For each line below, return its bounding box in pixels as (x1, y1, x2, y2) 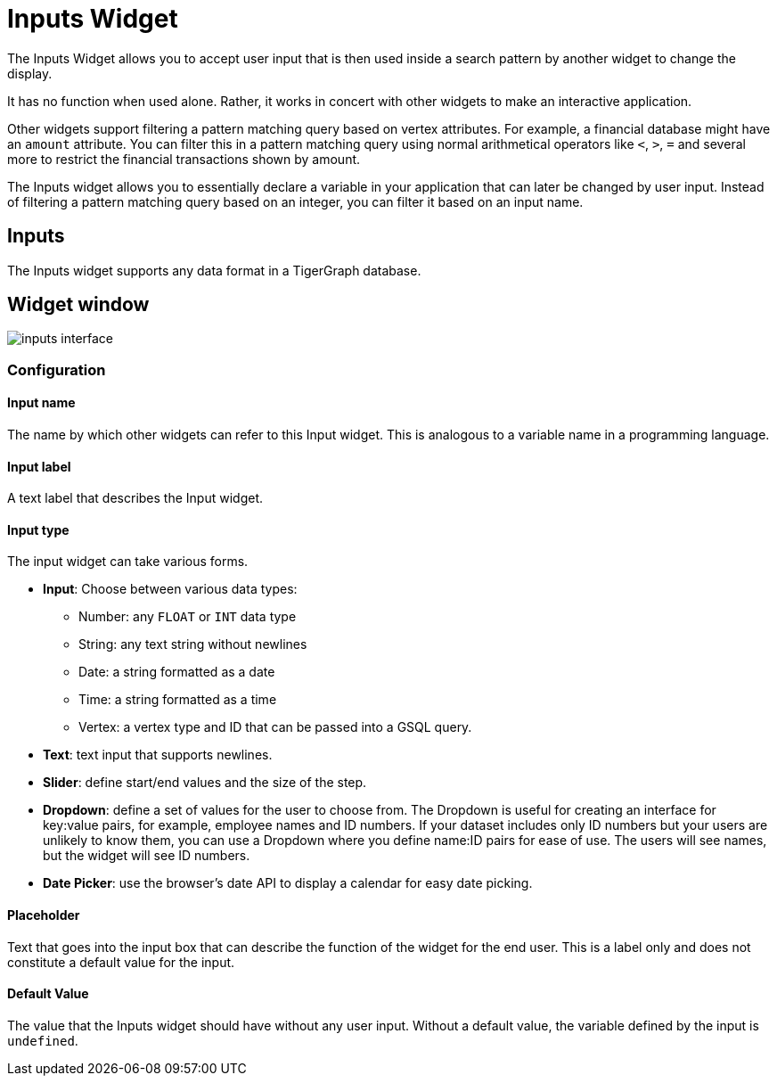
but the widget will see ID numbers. (43, 848, 250, 864)
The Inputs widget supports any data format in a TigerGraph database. (7, 262, 421, 278)
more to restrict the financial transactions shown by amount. (7, 151, 361, 167)
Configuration (7, 360, 106, 379)
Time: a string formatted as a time (78, 692, 277, 708)
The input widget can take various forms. (7, 554, 249, 570)
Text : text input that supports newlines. (43, 747, 273, 763)
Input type (7, 521, 70, 537)
